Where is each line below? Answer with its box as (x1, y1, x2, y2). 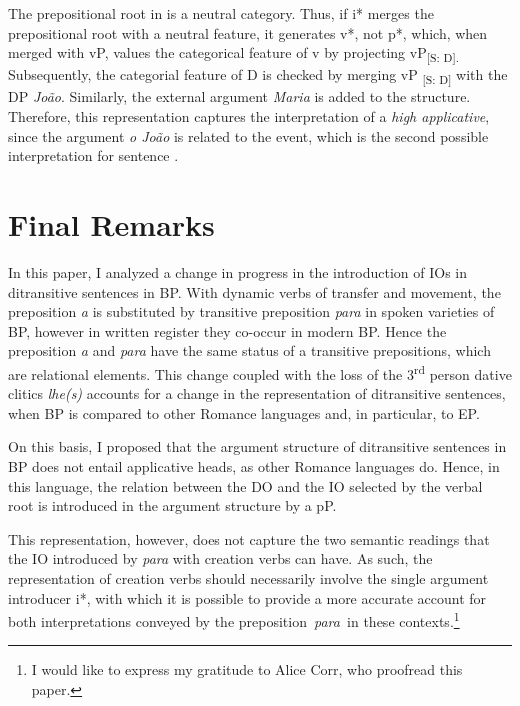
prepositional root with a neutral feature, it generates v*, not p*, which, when (8, 22, 488, 43)
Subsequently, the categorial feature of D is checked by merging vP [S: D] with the (8, 64, 508, 88)
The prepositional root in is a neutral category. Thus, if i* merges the (8, 3, 434, 23)
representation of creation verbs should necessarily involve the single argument (8, 567, 489, 588)
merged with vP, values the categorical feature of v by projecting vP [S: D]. (8, 42, 459, 65)
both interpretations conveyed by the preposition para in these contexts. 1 (8, 608, 460, 631)
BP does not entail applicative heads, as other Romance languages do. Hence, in (8, 455, 500, 476)
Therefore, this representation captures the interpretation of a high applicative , (8, 106, 490, 127)
